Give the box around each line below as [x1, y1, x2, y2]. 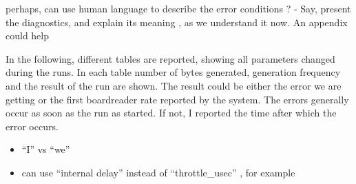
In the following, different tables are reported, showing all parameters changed [6, 51, 335, 65]
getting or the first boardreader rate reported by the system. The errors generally [6, 92, 349, 106]
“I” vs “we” [21, 142, 70, 156]
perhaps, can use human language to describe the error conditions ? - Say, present [6, 1, 351, 15]
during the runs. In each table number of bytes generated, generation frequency [6, 65, 341, 79]
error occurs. [6, 119, 59, 133]
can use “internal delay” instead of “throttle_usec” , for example [21, 165, 295, 179]
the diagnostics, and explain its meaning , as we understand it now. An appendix [6, 14, 348, 29]
